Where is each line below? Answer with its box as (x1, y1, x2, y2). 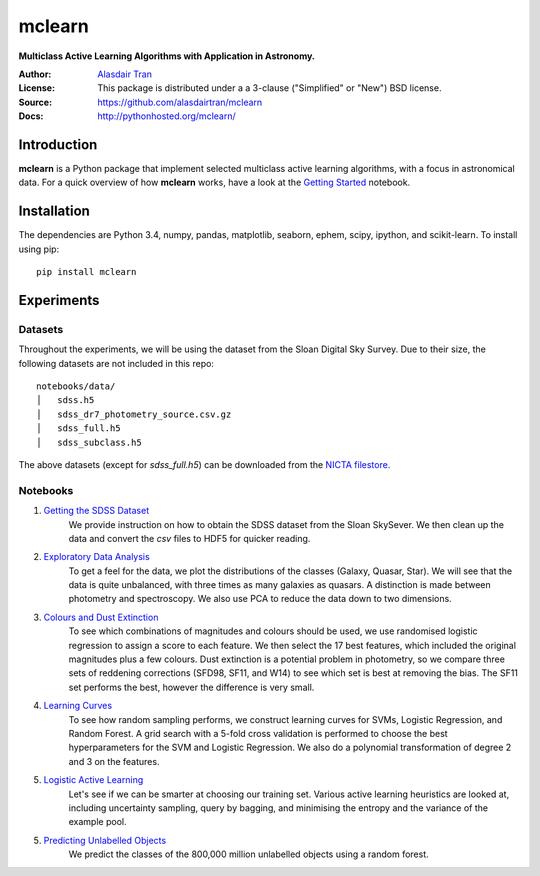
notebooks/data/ (36, 381, 116, 392)
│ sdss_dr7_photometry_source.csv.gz (36, 408, 232, 420)
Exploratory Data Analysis (43, 551, 150, 563)
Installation (18, 203, 90, 220)
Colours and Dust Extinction (43, 611, 159, 623)
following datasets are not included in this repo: (18, 357, 215, 369)
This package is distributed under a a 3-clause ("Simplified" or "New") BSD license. (97, 82, 442, 94)
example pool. (68, 816, 127, 828)
